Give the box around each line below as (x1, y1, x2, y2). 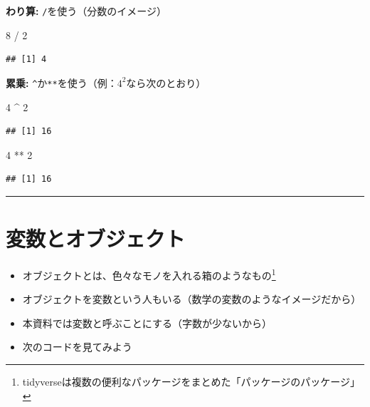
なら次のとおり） (126, 75, 206, 90)
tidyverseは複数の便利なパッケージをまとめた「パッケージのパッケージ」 (22, 374, 360, 389)
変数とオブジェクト (6, 224, 186, 253)
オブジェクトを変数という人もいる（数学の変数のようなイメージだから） (22, 292, 361, 306)
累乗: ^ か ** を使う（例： (6, 75, 117, 90)
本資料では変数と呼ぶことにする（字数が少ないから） (22, 315, 272, 330)
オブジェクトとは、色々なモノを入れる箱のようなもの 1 (22, 266, 276, 282)
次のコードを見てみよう (22, 339, 132, 354)
